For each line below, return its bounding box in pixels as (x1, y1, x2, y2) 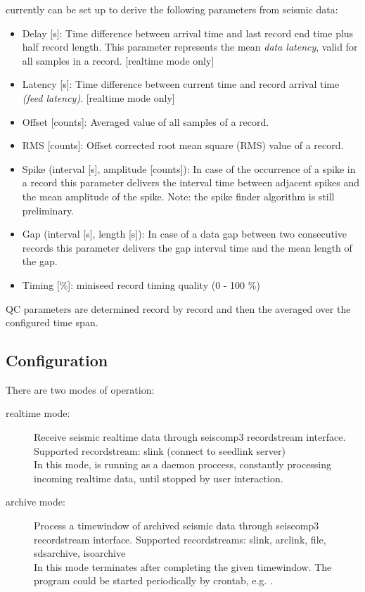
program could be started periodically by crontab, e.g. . (34, 573, 273, 588)
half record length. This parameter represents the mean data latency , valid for (22, 39, 358, 54)
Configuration (6, 349, 108, 371)
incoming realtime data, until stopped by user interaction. (34, 470, 283, 485)
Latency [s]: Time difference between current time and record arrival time (22, 77, 340, 91)
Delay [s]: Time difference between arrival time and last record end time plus (22, 25, 354, 40)
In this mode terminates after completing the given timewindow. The (34, 559, 332, 574)
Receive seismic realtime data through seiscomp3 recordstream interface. (34, 430, 346, 444)
